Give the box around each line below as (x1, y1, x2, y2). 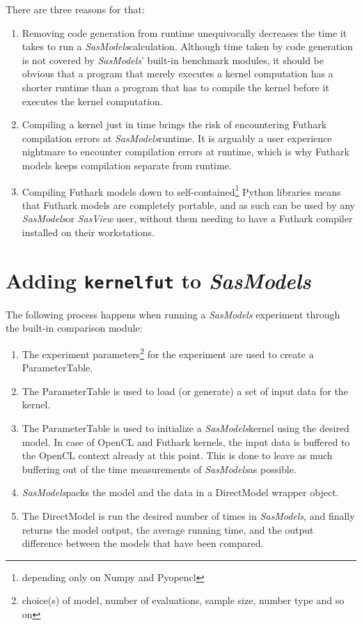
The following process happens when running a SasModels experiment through (6, 307, 340, 321)
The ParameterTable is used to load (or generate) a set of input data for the (22, 383, 348, 398)
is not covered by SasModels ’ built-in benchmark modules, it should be (22, 52, 324, 67)
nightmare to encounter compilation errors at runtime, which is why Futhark (22, 144, 349, 159)
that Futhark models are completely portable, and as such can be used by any (22, 197, 355, 212)
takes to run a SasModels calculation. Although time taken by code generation (22, 39, 353, 54)
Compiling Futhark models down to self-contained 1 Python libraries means (22, 182, 341, 199)
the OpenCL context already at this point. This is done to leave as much (22, 448, 333, 463)
